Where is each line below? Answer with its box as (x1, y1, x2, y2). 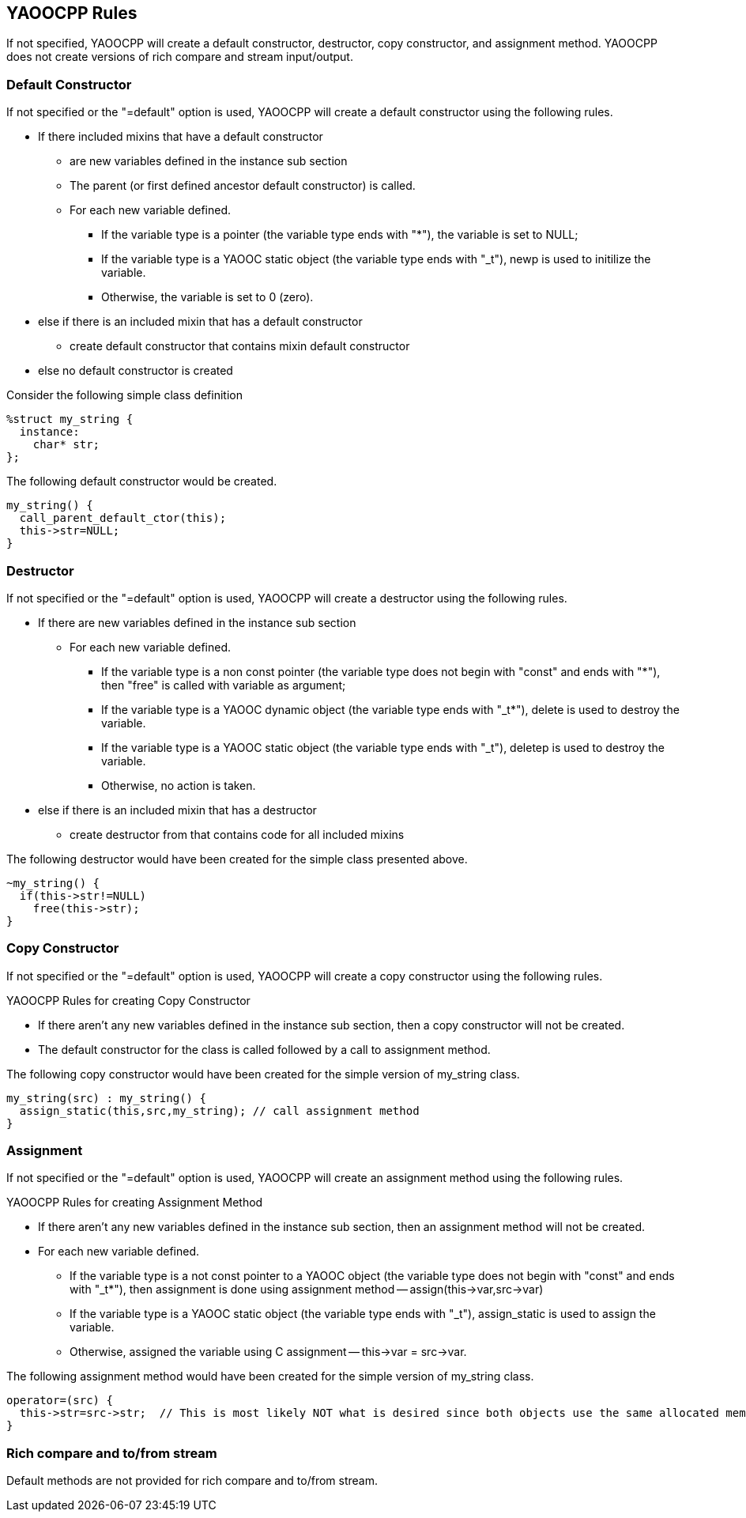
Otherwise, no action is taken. (101, 778, 256, 792)
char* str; (32, 438, 100, 451)
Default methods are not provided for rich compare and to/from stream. (6, 1474, 379, 1488)
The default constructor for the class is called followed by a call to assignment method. (38, 1042, 491, 1056)
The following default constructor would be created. (6, 474, 277, 489)
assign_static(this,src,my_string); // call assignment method (19, 1104, 420, 1117)
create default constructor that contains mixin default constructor (70, 339, 410, 353)
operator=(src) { (6, 1394, 113, 1407)
